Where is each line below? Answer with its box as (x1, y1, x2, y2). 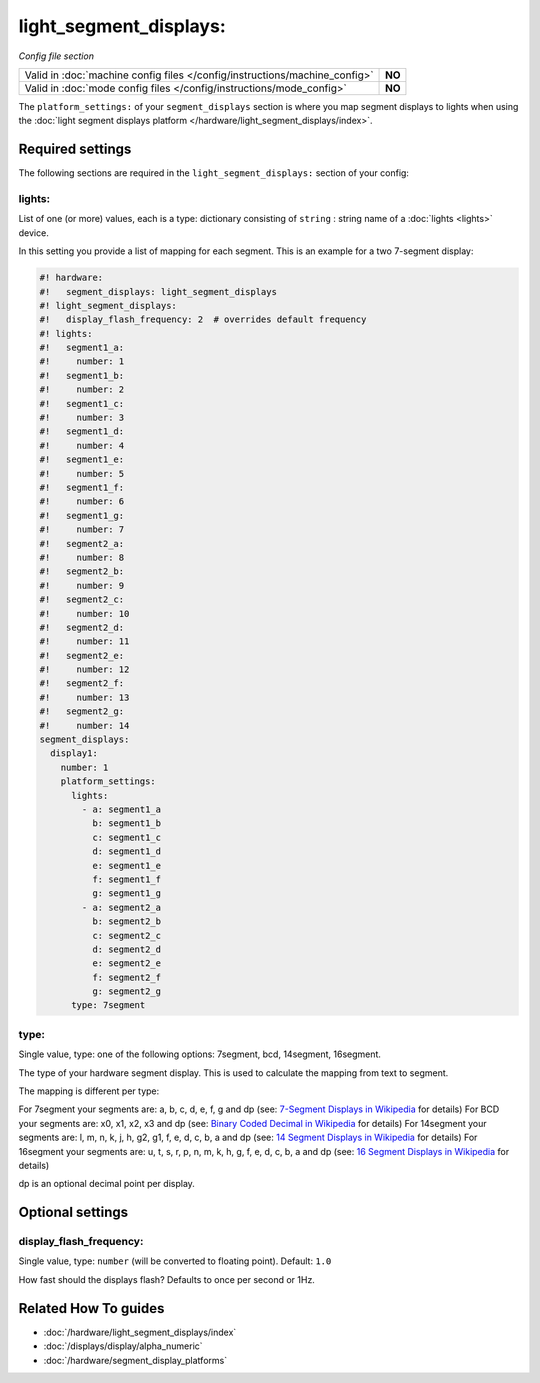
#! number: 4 (39, 440, 125, 451)
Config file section (18, 50, 95, 62)
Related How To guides (18, 1300, 165, 1317)
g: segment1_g (91, 888, 162, 899)
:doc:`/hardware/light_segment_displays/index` (43, 1326, 237, 1338)
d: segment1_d (91, 846, 162, 857)
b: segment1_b (91, 818, 162, 829)
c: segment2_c (91, 930, 162, 941)
